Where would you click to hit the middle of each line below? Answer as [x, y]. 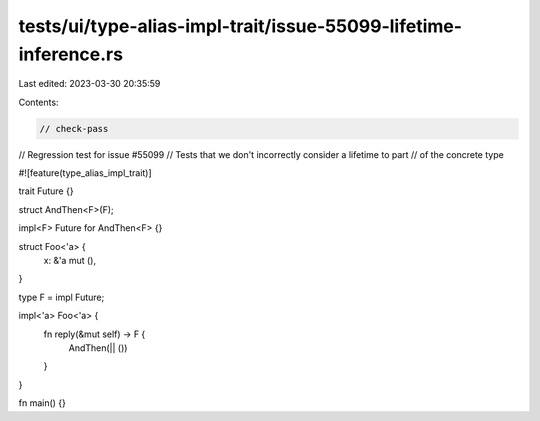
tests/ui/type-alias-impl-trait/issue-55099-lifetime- [240, 26]
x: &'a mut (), [70, 261]
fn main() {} [42, 403]
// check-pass [74, 128]
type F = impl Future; [61, 297]
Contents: [38, 102]
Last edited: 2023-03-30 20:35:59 [89, 84]
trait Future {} [46, 191]
